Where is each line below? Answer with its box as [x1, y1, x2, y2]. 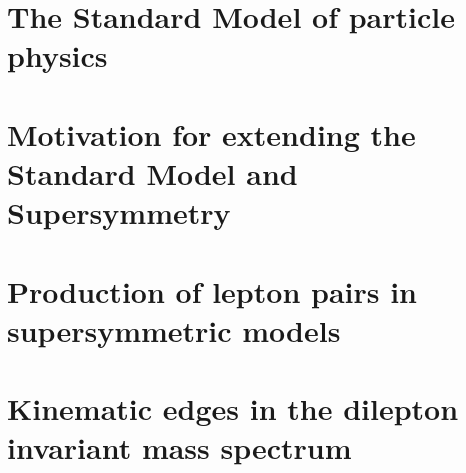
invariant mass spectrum [7, 427, 352, 468]
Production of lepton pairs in [7, 270, 418, 311]
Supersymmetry [7, 192, 231, 233]
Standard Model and [7, 152, 298, 193]
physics [7, 35, 108, 76]
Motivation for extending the [7, 113, 416, 154]
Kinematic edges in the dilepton [7, 388, 459, 429]
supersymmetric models [7, 309, 341, 350]
